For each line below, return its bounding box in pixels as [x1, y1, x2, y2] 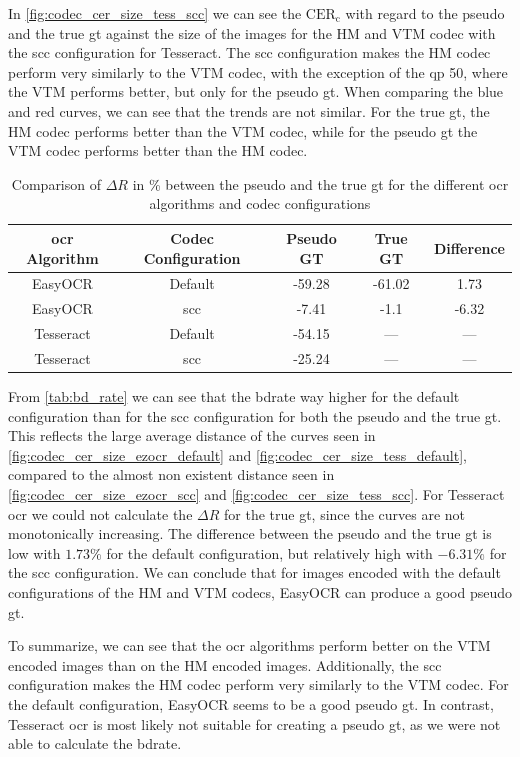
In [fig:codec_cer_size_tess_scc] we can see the [8, 3, 302, 23]
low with [8, 542, 61, 563]
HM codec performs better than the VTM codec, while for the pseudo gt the [8, 120, 478, 141]
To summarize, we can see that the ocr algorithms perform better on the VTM [8, 635, 491, 656]
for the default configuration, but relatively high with [106, 542, 433, 563]
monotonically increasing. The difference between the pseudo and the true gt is [8, 523, 492, 544]
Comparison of [11, 173, 102, 194]
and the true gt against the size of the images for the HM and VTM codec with [8, 22, 496, 43]
